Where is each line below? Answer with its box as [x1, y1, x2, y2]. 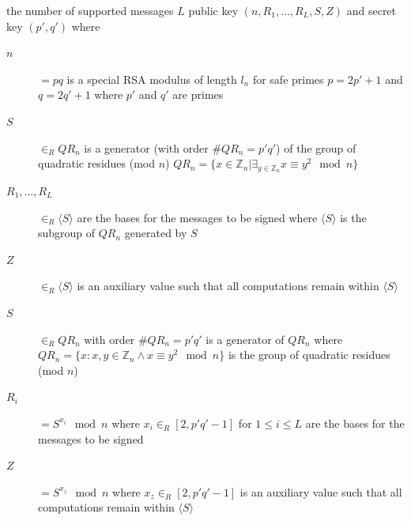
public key [188, 2, 239, 18]
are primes [172, 86, 224, 103]
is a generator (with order [84, 139, 209, 156]
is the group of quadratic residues [228, 346, 390, 363]
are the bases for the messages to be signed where [77, 209, 318, 225]
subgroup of [38, 225, 96, 241]
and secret [346, 2, 397, 18]
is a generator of [205, 330, 285, 347]
